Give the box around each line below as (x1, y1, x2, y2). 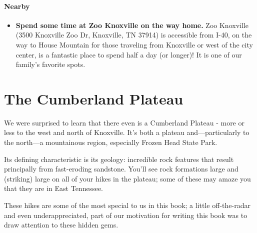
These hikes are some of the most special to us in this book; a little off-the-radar (4, 200, 250, 210)
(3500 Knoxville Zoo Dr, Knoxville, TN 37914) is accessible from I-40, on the (15, 29, 252, 40)
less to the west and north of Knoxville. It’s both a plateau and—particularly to (4, 127, 249, 137)
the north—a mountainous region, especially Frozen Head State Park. (4, 137, 217, 147)
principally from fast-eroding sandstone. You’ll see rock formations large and (4, 163, 238, 174)
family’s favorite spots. (15, 59, 85, 69)
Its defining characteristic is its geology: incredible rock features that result (4, 153, 234, 164)
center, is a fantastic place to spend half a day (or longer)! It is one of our (15, 49, 242, 59)
